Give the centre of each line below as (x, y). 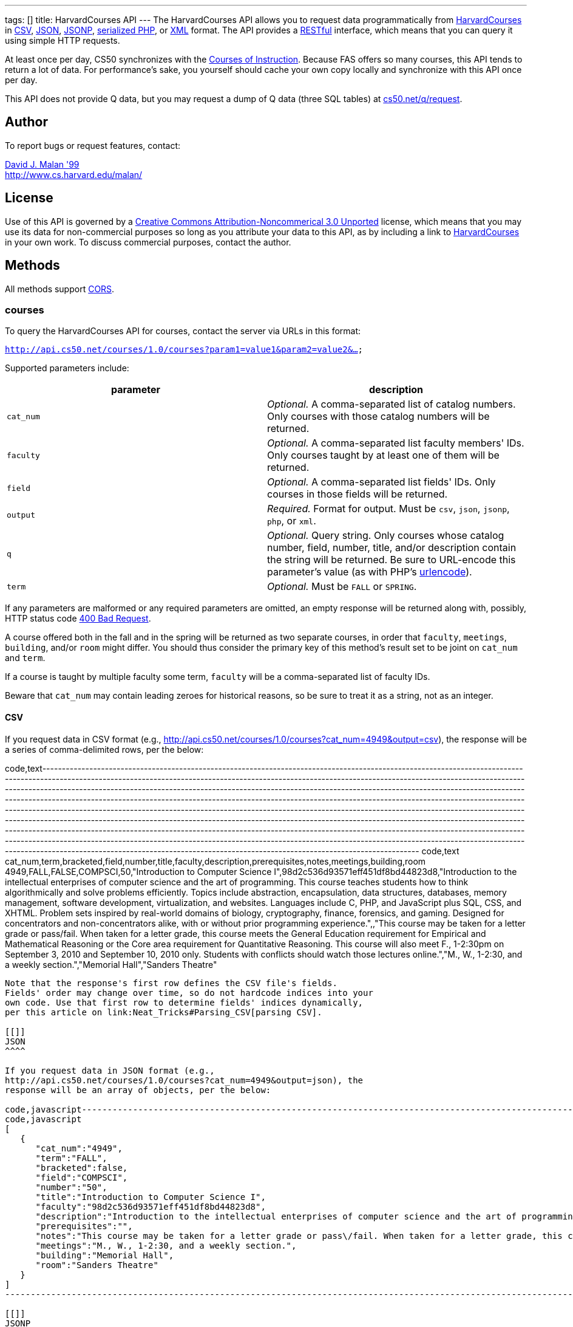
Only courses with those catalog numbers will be (378, 417)
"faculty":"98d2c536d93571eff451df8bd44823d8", (151, 1206)
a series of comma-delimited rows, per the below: (104, 749)
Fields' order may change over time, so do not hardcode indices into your (189, 993)
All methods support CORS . (60, 289)
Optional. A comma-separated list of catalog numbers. (392, 404)
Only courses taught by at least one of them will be (383, 455)
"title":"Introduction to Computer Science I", (151, 1197)
